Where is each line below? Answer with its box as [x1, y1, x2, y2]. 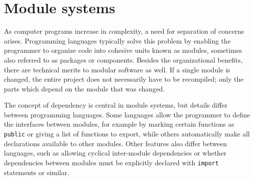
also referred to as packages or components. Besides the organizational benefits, [4, 54, 243, 65]
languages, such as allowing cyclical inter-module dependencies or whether [4, 148, 227, 158]
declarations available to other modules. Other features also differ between [4, 138, 227, 148]
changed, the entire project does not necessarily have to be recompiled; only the [4, 74, 244, 84]
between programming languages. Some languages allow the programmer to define [4, 109, 250, 119]
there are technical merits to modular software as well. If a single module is [4, 64, 230, 74]
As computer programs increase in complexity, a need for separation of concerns [4, 26, 244, 36]
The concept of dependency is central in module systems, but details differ [4, 100, 228, 110]
